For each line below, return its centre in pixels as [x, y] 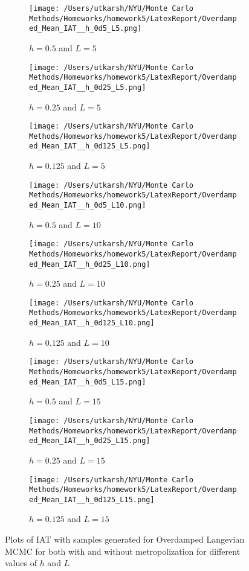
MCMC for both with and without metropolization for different [123, 551]
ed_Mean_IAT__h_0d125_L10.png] [92, 323]
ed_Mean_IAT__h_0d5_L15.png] [88, 382]
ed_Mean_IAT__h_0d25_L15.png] [90, 441]
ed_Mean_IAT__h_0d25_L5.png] [88, 87]
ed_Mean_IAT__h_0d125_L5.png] [90, 146]
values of [21, 563]
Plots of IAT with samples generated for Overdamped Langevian [125, 539]
